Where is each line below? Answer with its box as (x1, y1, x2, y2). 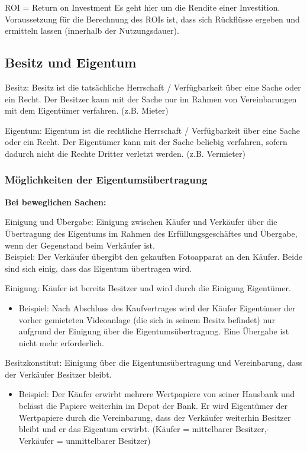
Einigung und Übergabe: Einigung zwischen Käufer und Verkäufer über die (5, 215, 277, 228)
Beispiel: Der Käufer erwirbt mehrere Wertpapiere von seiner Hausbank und (18, 388, 295, 400)
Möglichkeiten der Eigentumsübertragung (5, 172, 208, 187)
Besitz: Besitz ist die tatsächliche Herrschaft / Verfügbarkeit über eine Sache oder (5, 80, 301, 93)
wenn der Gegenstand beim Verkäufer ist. (5, 239, 155, 251)
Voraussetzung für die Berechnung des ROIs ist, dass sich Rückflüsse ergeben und (5, 12, 300, 25)
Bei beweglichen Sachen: (5, 195, 106, 208)
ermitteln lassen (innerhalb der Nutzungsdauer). (5, 24, 179, 37)
